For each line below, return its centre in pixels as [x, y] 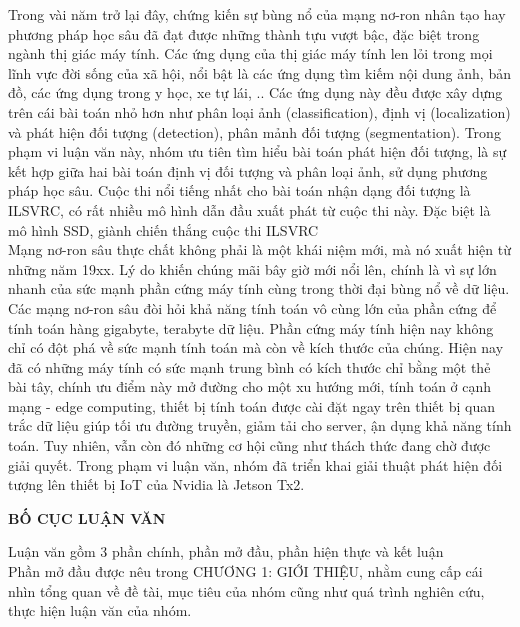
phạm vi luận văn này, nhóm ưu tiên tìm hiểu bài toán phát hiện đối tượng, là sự [257, 151]
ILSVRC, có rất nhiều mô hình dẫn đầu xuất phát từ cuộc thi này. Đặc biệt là [249, 209]
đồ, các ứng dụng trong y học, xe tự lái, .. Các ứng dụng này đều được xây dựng [255, 92]
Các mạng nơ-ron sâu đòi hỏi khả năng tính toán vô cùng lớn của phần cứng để [252, 307]
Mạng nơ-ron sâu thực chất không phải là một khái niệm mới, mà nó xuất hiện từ [259, 249]
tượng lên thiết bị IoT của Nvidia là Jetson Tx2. [156, 484]
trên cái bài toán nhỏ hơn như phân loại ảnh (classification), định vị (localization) [259, 111]
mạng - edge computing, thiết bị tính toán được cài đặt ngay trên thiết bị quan [251, 405]
